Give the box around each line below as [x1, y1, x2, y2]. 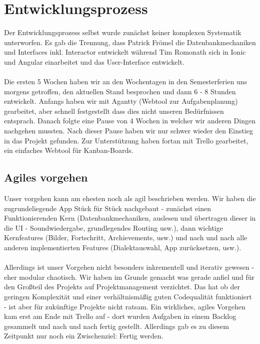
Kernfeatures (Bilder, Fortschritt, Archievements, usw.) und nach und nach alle [4, 232, 247, 243]
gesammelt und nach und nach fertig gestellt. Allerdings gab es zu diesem [4, 320, 229, 331]
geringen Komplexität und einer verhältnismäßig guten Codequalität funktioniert [4, 291, 252, 301]
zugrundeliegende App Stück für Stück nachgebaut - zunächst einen [4, 203, 211, 213]
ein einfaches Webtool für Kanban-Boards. [4, 145, 133, 155]
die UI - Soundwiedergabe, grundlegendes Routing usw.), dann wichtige [4, 222, 223, 233]
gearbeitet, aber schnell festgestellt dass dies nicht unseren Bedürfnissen [4, 105, 224, 116]
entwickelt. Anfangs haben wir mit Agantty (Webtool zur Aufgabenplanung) [4, 96, 238, 106]
